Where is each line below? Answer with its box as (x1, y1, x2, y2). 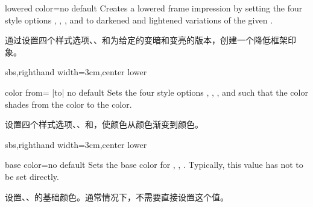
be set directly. (5, 170, 59, 182)
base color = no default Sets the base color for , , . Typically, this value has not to (5, 158, 303, 171)
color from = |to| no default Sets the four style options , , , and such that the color (5, 85, 308, 98)
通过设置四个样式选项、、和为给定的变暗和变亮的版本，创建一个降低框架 (5, 34, 288, 46)
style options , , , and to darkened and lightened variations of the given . (5, 13, 273, 26)
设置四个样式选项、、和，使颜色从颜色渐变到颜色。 (5, 118, 203, 131)
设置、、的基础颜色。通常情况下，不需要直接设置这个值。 (5, 190, 229, 203)
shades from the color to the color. (5, 97, 132, 110)
